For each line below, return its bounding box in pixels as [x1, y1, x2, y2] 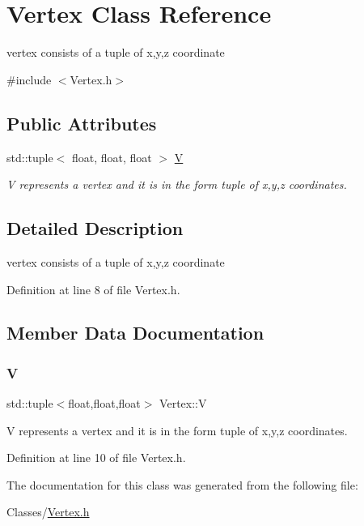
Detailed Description [6, 216, 184, 241]
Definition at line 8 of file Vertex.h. [6, 280, 180, 297]
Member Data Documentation [6, 320, 265, 345]
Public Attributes [6, 110, 157, 135]
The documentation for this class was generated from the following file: [6, 476, 358, 493]
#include [6, 71, 52, 88]
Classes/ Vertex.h [6, 503, 90, 520]
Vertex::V [159, 395, 207, 412]
